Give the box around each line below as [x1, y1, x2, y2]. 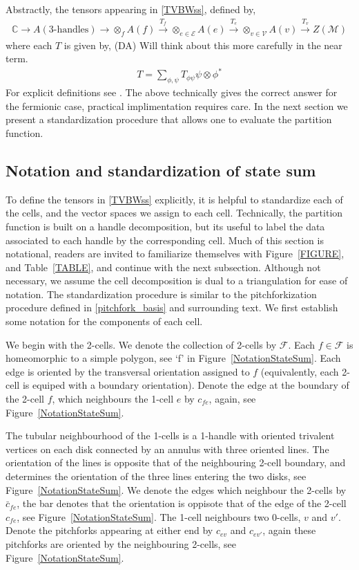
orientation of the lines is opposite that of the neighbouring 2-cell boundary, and [6, 455, 346, 470]
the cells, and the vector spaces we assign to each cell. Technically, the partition [6, 205, 343, 220]
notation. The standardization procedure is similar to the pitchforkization [6, 286, 317, 301]
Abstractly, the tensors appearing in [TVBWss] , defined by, [6, 2, 256, 16]
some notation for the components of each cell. [6, 314, 203, 329]
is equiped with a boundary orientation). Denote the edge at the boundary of [22, 378, 349, 392]
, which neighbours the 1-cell [52, 392, 174, 406]
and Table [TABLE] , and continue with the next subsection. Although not [6, 259, 321, 274]
